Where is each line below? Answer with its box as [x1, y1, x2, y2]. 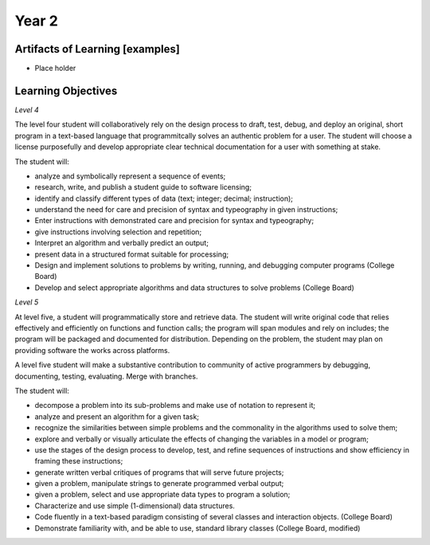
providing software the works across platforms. [14, 345, 170, 355]
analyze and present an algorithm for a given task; [34, 411, 199, 421]
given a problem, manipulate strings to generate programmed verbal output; [34, 479, 284, 488]
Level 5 [14, 297, 39, 307]
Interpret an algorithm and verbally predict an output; [34, 238, 209, 248]
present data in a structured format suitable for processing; [34, 249, 229, 259]
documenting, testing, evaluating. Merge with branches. [14, 371, 198, 381]
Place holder [34, 64, 76, 73]
